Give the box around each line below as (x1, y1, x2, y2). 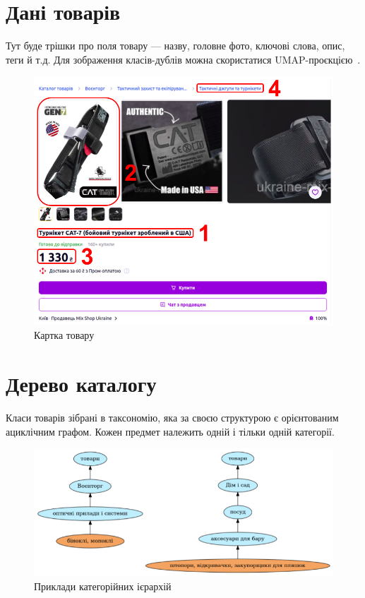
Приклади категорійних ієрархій (34, 578, 172, 593)
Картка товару (34, 328, 95, 342)
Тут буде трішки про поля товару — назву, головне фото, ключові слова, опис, (6, 38, 345, 53)
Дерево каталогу (6, 369, 157, 398)
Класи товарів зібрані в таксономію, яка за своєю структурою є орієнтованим (6, 410, 339, 425)
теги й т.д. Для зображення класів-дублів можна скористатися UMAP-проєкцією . (6, 52, 361, 66)
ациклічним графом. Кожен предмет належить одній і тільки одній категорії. (6, 424, 335, 438)
